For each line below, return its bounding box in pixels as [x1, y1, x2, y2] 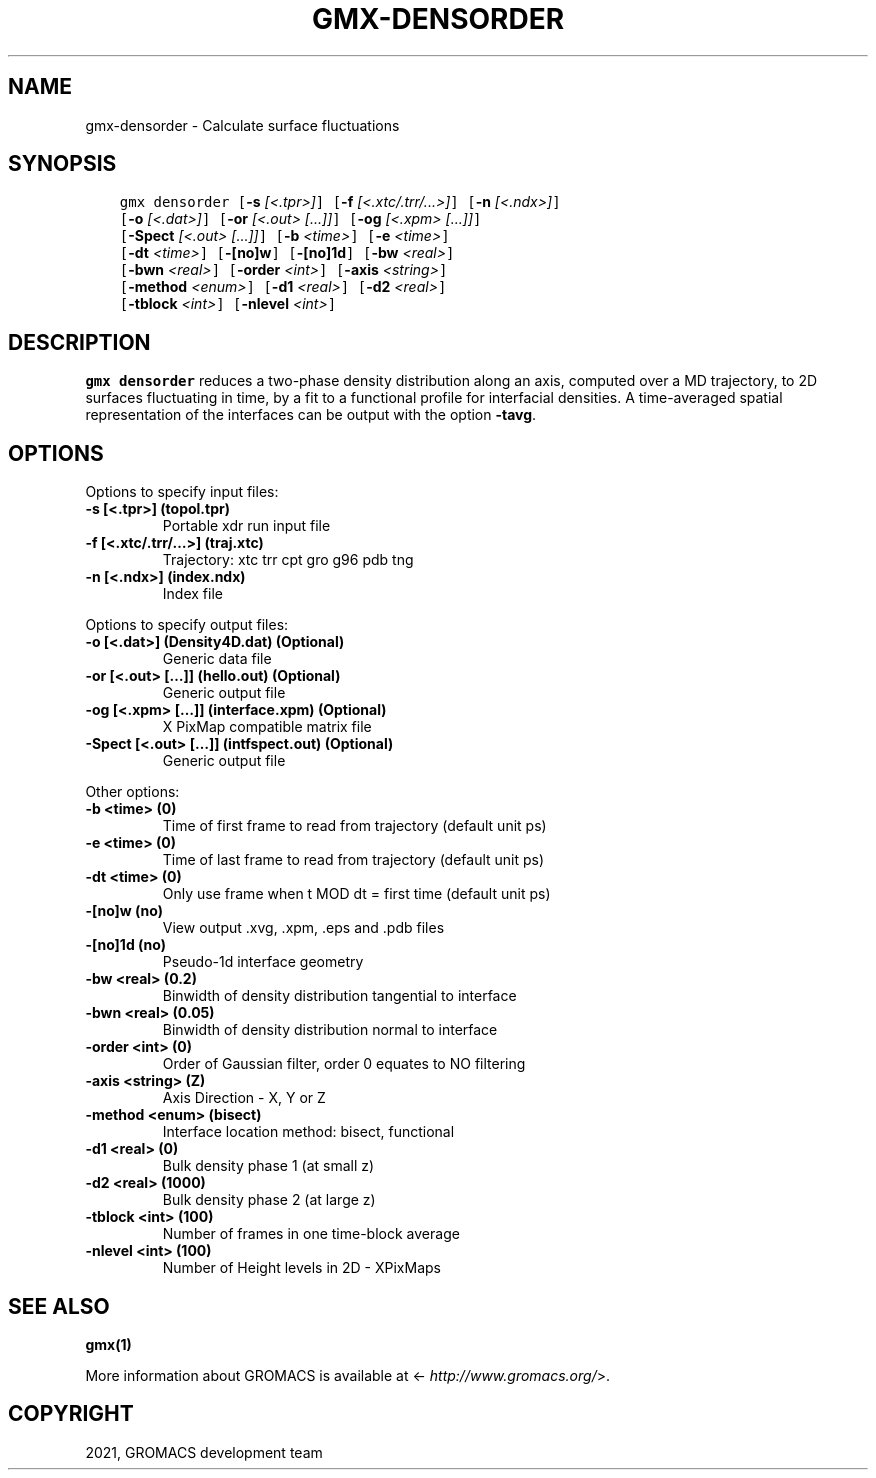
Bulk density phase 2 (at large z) [162, 1191, 376, 1209]
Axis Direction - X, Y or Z [162, 1089, 326, 1107]
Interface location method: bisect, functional [162, 1123, 455, 1141]
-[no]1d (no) [85, 936, 166, 954]
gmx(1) [85, 1335, 132, 1353]
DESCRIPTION [8, 329, 151, 355]
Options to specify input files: [85, 483, 279, 501]
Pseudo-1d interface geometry [162, 953, 364, 971]
